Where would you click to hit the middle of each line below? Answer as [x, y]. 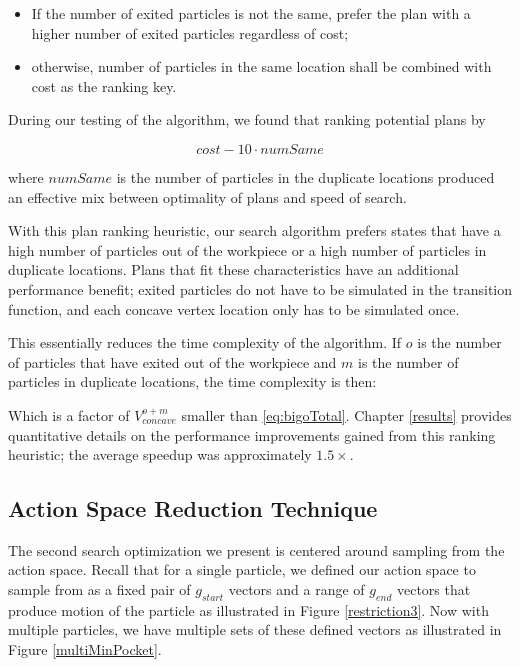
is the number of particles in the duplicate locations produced [305, 176]
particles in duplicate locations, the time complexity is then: [192, 381]
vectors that [433, 589]
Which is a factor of [69, 414]
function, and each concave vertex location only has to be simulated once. [234, 308]
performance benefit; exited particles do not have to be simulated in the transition [260, 288]
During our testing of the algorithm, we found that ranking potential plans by [247, 119]
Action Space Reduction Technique [193, 508]
